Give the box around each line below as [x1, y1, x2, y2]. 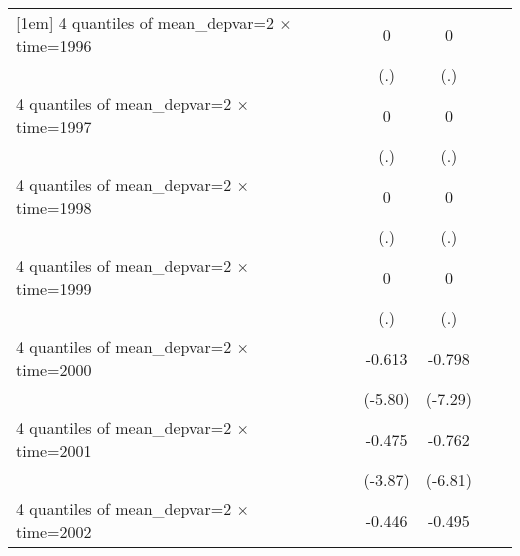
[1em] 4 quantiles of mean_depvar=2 [16, 11, 274, 34]
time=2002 [16, 520, 92, 543]
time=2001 [16, 439, 92, 462]
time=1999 [16, 277, 92, 300]
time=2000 [16, 358, 92, 381]
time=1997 [16, 115, 92, 138]
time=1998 [16, 196, 92, 219]
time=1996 [16, 34, 92, 57]
